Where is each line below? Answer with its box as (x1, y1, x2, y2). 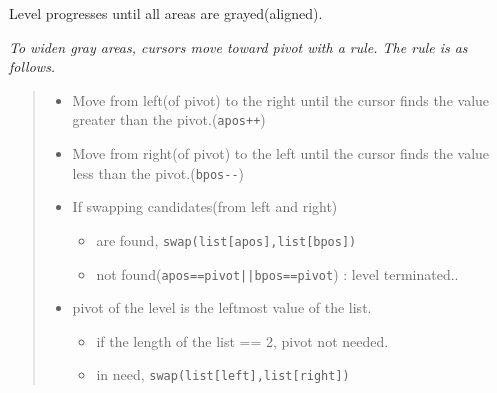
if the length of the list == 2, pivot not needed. (96, 330, 389, 351)
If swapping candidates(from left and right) (72, 196, 338, 217)
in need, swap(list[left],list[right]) (96, 364, 350, 385)
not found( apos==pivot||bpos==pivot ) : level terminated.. (96, 263, 459, 284)
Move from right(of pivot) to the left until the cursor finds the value (72, 143, 490, 164)
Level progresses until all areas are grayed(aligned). (9, 3, 323, 23)
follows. (9, 56, 56, 77)
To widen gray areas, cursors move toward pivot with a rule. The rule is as (9, 36, 468, 57)
